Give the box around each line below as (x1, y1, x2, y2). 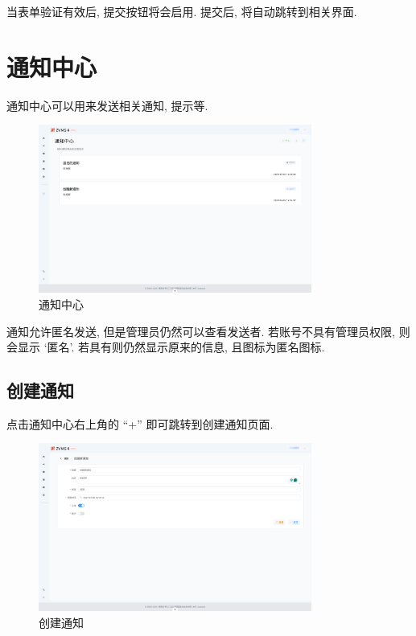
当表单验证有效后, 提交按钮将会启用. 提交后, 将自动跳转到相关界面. (6, 3, 357, 19)
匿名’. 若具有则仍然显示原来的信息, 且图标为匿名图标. (47, 339, 325, 355)
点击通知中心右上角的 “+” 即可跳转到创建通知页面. (6, 415, 274, 432)
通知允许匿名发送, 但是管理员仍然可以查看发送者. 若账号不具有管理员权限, (6, 322, 395, 339)
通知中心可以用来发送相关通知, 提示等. (6, 96, 208, 113)
